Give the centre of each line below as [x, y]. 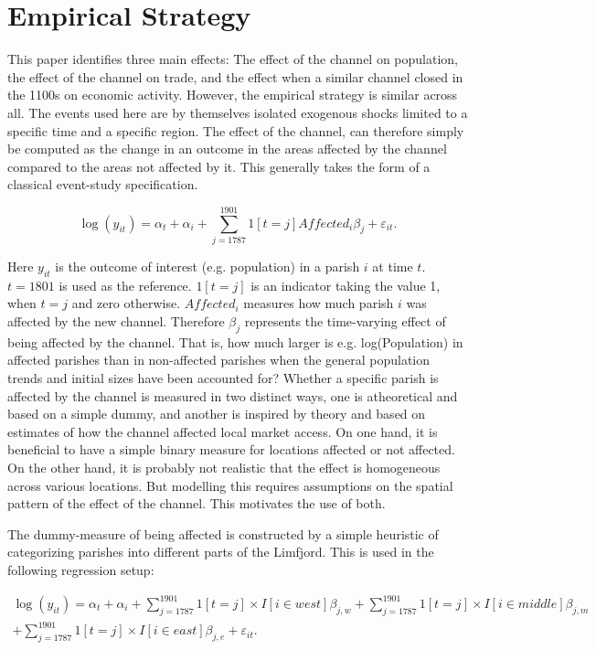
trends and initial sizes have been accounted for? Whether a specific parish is [223, 377]
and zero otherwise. [126, 303]
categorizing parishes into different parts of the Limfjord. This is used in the [221, 552]
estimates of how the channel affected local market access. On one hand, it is [223, 431]
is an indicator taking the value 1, [346, 285]
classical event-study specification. [103, 184]
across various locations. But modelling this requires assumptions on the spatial [230, 485]
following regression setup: [81, 569]
